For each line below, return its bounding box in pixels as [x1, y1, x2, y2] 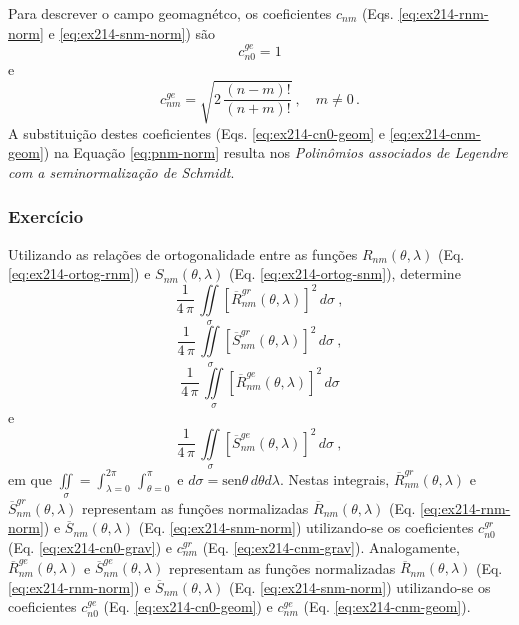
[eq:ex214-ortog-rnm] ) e [8, 263, 151, 284]
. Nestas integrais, [279, 468, 390, 489]
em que [8, 468, 52, 489]
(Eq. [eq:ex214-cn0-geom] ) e [103, 596, 273, 617]
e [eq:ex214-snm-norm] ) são [48, 22, 216, 43]
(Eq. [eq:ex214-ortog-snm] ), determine [229, 263, 461, 284]
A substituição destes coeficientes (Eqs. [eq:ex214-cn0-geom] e [8, 122, 386, 143]
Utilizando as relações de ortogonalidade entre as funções [8, 243, 358, 264]
